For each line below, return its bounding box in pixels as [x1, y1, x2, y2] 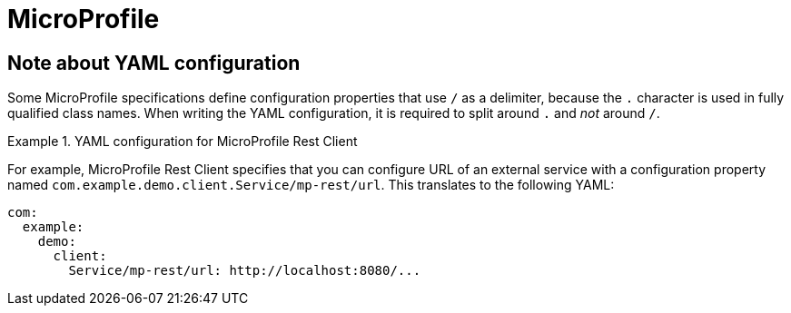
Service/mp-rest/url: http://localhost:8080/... [68, 263, 421, 279]
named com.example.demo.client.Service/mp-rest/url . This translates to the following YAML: [7, 177, 615, 193]
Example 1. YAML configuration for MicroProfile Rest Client [7, 133, 358, 150]
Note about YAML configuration [7, 51, 301, 74]
